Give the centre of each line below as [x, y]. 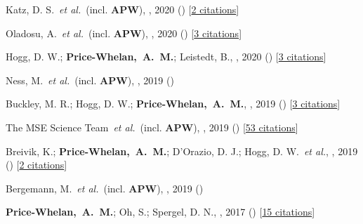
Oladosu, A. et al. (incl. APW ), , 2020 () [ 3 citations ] [124, 33]
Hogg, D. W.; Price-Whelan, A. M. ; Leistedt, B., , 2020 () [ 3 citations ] [166, 57]
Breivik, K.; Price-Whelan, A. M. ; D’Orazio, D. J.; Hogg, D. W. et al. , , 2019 [182, 151]
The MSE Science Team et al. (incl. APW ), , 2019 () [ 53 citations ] [152, 127]
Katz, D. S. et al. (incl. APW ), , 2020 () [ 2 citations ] [123, 9]
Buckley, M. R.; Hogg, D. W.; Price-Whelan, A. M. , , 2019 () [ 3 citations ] [173, 104]
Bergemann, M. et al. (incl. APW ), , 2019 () [105, 188]
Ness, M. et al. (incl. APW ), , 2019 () [90, 80]
